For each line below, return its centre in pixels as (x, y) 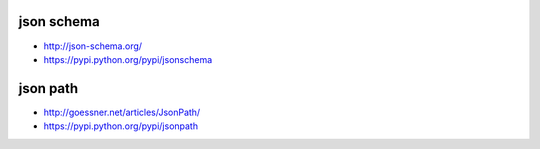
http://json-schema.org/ (93, 46)
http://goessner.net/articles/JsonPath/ (122, 112)
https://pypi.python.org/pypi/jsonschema (128, 59)
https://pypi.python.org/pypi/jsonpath (121, 126)
